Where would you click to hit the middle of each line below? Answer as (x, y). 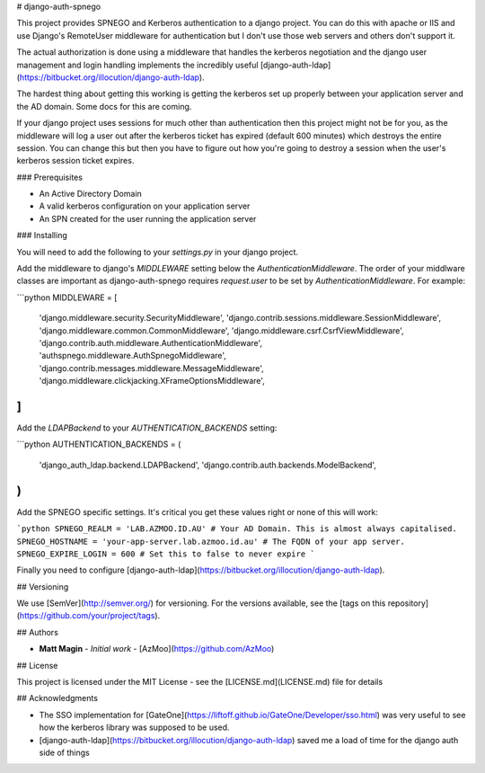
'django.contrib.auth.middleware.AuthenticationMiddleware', (151, 342)
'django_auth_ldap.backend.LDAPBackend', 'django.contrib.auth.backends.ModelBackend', (208, 465)
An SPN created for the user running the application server (148, 218)
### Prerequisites (49, 177)
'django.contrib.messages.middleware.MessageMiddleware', (151, 368)
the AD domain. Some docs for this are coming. (104, 106)
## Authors (37, 632)
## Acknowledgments (57, 698)
